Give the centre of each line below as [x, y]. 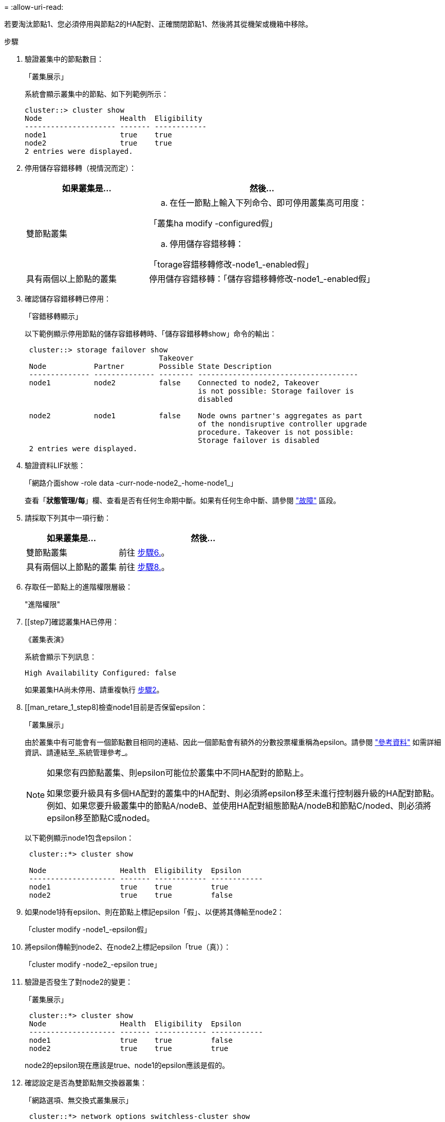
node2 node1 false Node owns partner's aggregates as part [196, 416]
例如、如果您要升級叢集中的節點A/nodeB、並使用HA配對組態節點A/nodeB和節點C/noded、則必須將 [239, 806]
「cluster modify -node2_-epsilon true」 [93, 964]
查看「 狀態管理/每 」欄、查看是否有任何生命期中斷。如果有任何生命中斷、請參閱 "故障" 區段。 [183, 500]
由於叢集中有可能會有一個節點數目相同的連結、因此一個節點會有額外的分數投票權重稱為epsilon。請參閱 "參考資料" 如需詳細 [233, 742]
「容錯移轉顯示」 [53, 316]
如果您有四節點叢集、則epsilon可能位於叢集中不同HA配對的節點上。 [178, 773]
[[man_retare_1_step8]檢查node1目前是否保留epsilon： [116, 707]
